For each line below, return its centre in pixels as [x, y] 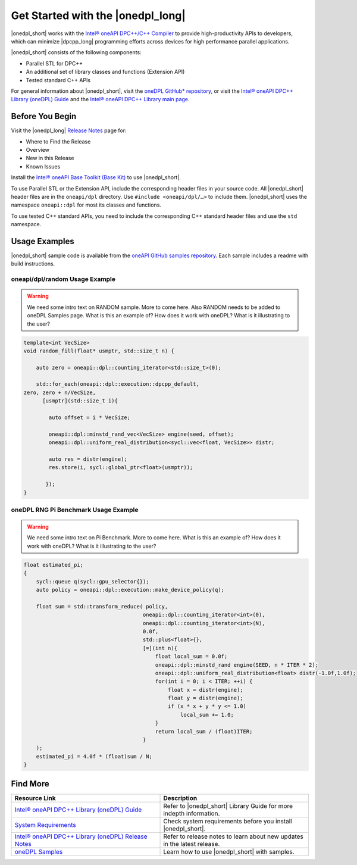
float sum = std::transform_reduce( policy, [102, 606]
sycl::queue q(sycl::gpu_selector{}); [93, 581]
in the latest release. [192, 844]
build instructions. [33, 264]
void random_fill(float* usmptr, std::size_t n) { [99, 351]
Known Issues [43, 166]
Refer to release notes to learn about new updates [233, 836]
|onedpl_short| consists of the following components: [76, 52]
